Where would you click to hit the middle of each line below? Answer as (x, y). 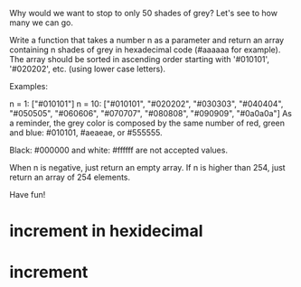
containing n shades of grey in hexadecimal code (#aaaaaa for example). (145, 50)
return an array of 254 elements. (70, 177)
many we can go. (42, 23)
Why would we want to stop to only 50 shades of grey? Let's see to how (144, 13)
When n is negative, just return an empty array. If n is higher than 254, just (148, 167)
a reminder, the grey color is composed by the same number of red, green (147, 123)
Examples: (28, 86)
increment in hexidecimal (106, 231)
